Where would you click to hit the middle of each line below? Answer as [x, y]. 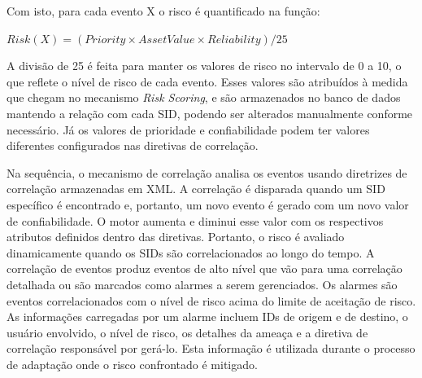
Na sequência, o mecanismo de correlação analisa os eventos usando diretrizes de [207, 172]
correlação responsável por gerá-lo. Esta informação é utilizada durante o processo [211, 348]
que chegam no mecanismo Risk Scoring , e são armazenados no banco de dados [204, 97]
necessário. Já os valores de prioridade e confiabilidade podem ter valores [188, 129]
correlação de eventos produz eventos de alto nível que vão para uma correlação [204, 268]
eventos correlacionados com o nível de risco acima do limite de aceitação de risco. [211, 300]
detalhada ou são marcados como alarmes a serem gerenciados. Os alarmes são [202, 284]
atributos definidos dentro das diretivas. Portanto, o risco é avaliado [176, 237]
